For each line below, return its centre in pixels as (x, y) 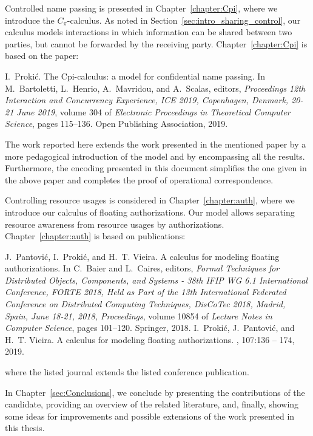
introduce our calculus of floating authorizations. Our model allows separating (150, 212)
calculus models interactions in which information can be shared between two (149, 32)
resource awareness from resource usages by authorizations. (115, 224)
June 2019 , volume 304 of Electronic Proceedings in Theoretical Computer (153, 111)
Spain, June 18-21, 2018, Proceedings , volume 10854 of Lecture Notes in (139, 315)
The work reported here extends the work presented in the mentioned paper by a (156, 144)
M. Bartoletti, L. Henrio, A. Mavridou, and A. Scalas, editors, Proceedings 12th (155, 88)
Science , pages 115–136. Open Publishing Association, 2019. (116, 124)
